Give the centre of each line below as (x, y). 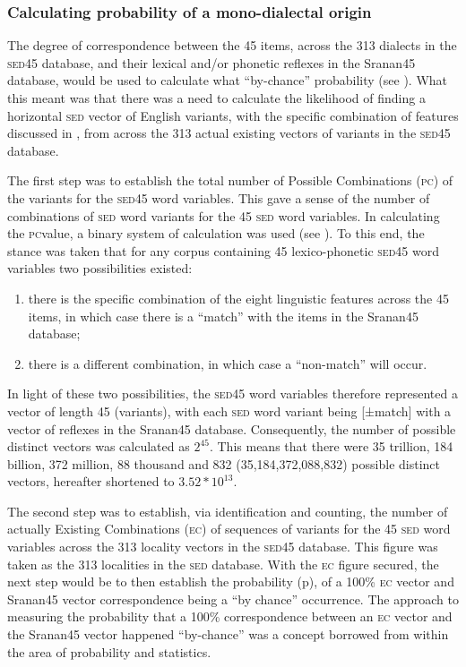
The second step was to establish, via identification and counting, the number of (228, 511)
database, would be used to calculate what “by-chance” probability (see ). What (228, 80)
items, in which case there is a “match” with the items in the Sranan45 (223, 316)
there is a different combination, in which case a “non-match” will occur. (228, 363)
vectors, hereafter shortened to (91, 481)
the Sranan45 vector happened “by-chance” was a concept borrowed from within (228, 634)
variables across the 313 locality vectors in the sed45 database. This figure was (223, 547)
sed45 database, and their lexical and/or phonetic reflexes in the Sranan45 (211, 62)
